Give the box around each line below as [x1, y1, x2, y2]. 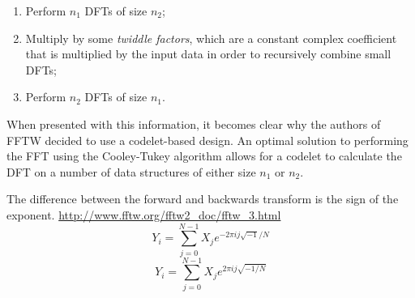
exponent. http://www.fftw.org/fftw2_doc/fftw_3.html [6, 206, 281, 223]
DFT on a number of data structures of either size [6, 163, 256, 180]
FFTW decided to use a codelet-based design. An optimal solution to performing [6, 131, 409, 148]
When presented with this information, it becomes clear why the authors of [6, 115, 381, 132]
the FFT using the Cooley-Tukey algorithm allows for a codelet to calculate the [6, 147, 402, 164]
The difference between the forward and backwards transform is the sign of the [6, 190, 399, 207]
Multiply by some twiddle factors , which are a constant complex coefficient [25, 29, 397, 46]
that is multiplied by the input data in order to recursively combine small [25, 45, 391, 62]
